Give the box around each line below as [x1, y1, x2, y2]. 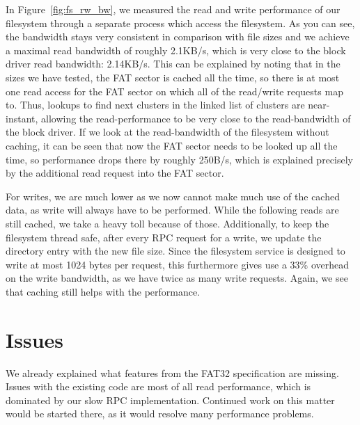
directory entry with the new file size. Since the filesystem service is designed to [6, 243, 345, 258]
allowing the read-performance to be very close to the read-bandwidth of [41, 111, 351, 125]
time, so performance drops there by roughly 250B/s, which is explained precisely [6, 152, 353, 166]
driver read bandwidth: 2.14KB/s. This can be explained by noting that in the [6, 56, 341, 71]
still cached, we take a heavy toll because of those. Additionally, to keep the [6, 216, 329, 230]
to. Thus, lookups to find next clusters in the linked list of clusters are [6, 97, 305, 112]
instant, [6, 111, 38, 125]
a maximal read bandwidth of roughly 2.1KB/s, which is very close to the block [6, 42, 346, 57]
